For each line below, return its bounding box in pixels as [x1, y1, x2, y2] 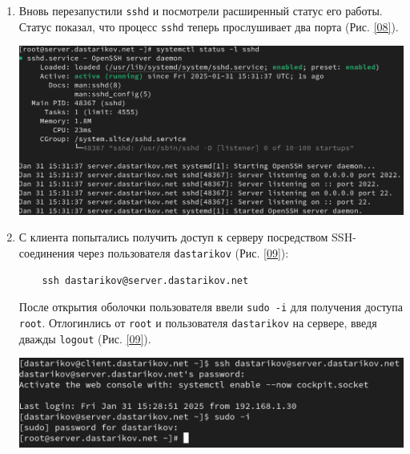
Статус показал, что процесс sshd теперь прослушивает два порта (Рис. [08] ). [18, 18, 399, 34]
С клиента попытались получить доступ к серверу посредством [18, 229, 328, 245]
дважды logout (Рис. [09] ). [18, 330, 151, 347]
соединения [18, 245, 74, 261]
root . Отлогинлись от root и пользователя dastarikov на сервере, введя [18, 314, 377, 330]
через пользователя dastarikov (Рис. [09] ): [78, 245, 289, 261]
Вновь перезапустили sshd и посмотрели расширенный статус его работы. [18, 2, 383, 18]
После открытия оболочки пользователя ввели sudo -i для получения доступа [18, 298, 404, 315]
